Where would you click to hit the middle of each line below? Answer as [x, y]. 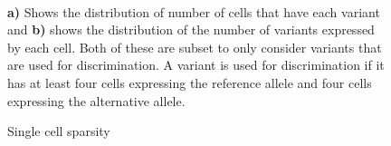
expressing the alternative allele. [96, 100]
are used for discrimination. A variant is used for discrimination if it [196, 65]
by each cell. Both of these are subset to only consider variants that [195, 47]
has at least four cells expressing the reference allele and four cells [190, 82]
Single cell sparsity [59, 131]
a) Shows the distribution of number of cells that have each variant [194, 11]
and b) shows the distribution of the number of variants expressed [191, 29]
